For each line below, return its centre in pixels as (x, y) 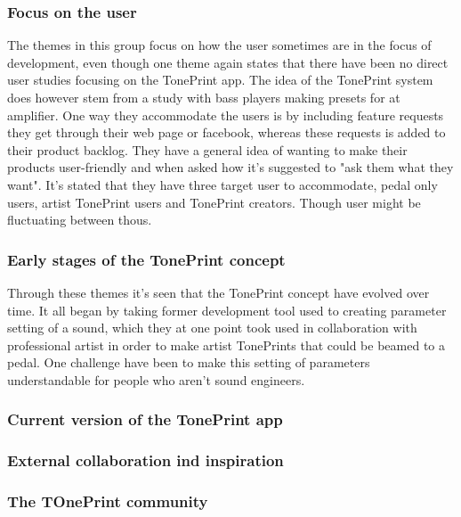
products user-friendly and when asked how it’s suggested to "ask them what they (230, 167)
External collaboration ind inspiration (146, 460)
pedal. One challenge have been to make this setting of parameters (189, 362)
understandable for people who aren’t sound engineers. (156, 379)
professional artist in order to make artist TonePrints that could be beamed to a (226, 345)
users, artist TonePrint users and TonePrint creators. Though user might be (214, 202)
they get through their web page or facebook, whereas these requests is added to (226, 132)
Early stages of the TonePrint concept (146, 259)
